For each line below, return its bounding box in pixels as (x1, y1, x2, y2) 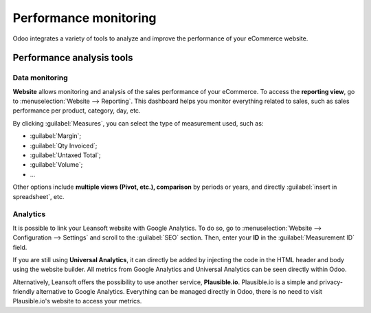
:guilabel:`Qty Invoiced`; (30, 141, 98, 150)
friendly (12, 288, 35, 296)
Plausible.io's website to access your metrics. (12, 297, 142, 305)
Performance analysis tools (12, 52, 133, 64)
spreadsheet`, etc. (12, 192, 65, 200)
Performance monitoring (12, 10, 157, 25)
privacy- (319, 278, 344, 286)
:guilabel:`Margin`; (30, 132, 82, 140)
